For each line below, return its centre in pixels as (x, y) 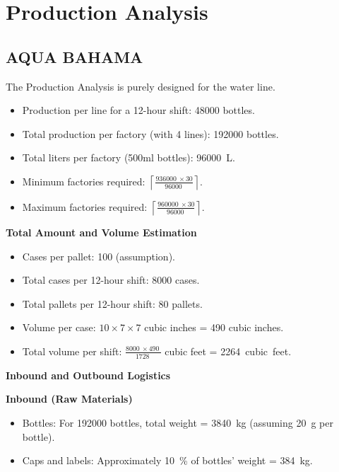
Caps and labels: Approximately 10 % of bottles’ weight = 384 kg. (167, 460)
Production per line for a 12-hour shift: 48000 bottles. (138, 110)
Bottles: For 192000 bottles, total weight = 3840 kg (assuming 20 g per (178, 422)
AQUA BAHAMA (75, 56)
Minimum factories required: (84, 181)
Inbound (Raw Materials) (69, 399)
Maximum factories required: (85, 206)
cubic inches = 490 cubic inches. (214, 327)
